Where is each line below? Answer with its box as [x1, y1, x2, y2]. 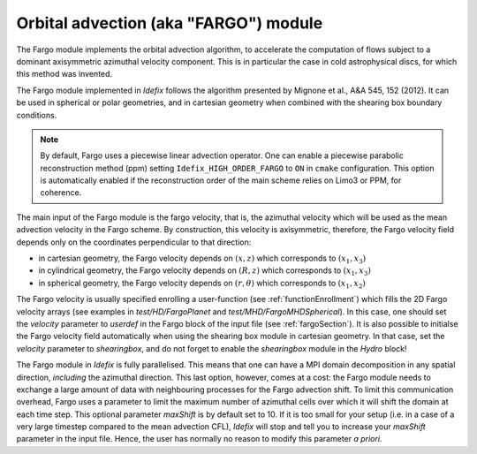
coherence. [40, 187, 82, 198]
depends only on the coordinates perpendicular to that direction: [16, 237, 252, 247]
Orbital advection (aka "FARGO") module [16, 13, 323, 33]
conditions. [16, 110, 57, 120]
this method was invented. [16, 69, 113, 79]
